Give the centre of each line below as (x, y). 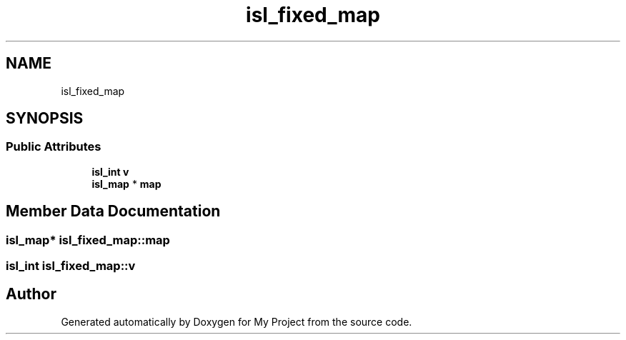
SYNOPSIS (45, 119)
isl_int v (110, 171)
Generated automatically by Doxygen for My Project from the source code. (237, 321)
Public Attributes (54, 147)
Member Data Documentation (113, 211)
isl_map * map (126, 184)
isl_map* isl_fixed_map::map (88, 240)
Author (31, 294)
